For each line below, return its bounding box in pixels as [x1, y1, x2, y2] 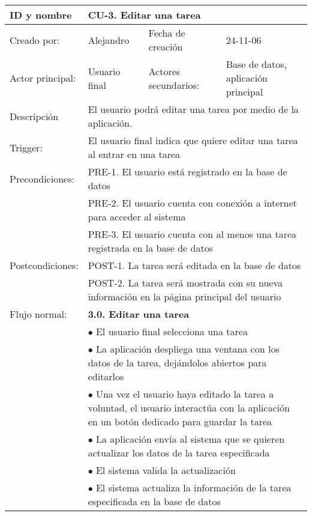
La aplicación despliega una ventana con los [95, 342, 280, 356]
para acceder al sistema [88, 210, 186, 223]
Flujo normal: [10, 307, 67, 321]
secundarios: [148, 77, 200, 92]
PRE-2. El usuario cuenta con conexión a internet [88, 196, 297, 210]
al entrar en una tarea [88, 147, 181, 161]
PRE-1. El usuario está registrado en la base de [88, 165, 287, 178]
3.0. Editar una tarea [88, 307, 190, 321]
